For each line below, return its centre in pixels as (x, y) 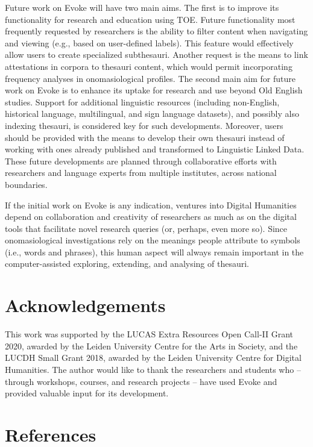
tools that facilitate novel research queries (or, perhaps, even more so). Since (146, 228)
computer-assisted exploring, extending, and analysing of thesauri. (127, 264)
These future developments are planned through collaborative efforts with (141, 161)
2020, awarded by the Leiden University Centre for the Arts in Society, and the (151, 345)
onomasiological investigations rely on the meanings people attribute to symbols (153, 240)
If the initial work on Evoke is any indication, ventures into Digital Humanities (151, 205)
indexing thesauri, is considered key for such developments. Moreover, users (144, 125)
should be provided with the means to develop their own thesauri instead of (145, 137)
